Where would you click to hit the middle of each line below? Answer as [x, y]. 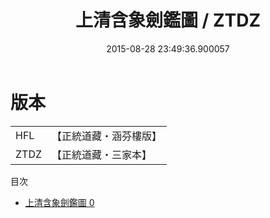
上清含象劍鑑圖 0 [59, 202]
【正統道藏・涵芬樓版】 [107, 136]
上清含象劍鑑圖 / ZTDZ [168, 20]
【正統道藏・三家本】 [102, 154]
